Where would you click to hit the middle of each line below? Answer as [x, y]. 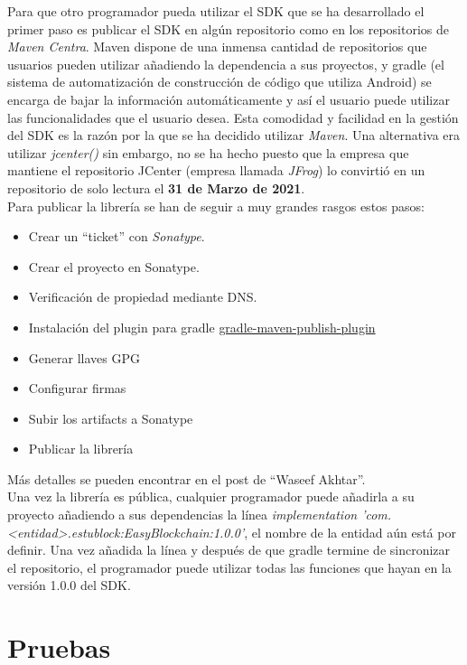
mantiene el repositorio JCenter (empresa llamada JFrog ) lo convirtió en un [216, 170]
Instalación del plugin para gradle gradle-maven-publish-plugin [202, 327]
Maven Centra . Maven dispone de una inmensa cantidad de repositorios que [217, 47]
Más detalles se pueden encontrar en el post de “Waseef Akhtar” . [187, 478]
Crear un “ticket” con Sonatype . [117, 236]
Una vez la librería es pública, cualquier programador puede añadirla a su [211, 496]
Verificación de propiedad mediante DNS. [143, 297]
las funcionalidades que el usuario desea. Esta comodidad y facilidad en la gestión [233, 117]
